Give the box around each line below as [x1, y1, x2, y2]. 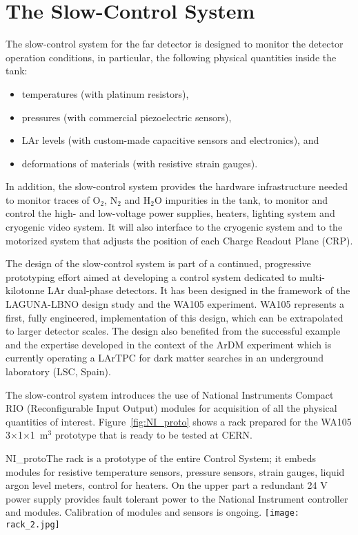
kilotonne [6, 283, 45, 297]
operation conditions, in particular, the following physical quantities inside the [6, 50, 337, 64]
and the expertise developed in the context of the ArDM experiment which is [6, 337, 332, 351]
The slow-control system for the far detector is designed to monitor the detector [6, 36, 344, 51]
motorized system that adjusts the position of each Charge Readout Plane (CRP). [6, 233, 353, 247]
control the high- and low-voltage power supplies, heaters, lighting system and [6, 206, 335, 220]
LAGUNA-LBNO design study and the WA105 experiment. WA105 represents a [6, 297, 345, 311]
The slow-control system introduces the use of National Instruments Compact [6, 387, 334, 401]
